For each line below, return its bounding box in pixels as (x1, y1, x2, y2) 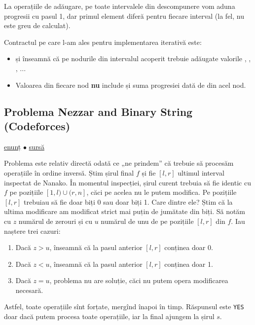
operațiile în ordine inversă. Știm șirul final (4, 167, 134, 178)
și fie (142, 167, 156, 178)
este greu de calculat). (4, 20, 71, 31)
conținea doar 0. (164, 242, 213, 253)
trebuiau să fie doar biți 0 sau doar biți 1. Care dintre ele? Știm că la (24, 196, 233, 207)
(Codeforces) (4, 118, 71, 133)
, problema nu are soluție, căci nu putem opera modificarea (49, 275, 228, 286)
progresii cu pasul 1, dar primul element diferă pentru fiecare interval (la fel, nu (4, 10, 244, 21)
